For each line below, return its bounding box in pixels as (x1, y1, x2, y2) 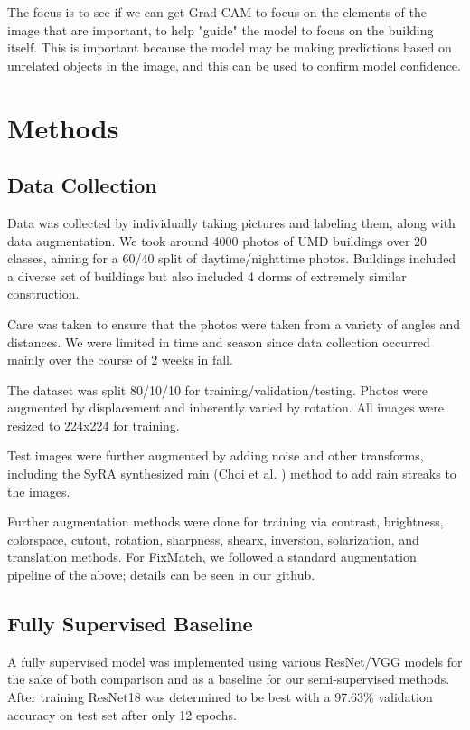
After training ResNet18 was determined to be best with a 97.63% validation (7, 687, 433, 706)
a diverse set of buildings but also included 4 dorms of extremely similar (7, 266, 407, 285)
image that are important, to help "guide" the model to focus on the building (7, 20, 434, 39)
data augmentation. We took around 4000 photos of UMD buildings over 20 (7, 231, 428, 250)
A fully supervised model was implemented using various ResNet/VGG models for (7, 651, 463, 670)
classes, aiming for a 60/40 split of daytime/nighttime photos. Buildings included (7, 249, 456, 268)
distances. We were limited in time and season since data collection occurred (7, 332, 430, 351)
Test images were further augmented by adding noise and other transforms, (7, 446, 424, 465)
